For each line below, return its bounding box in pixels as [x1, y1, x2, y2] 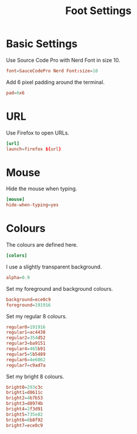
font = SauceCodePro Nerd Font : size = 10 [6, 68, 98, 74]
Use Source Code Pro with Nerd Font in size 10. [6, 56, 121, 63]
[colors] [6, 253, 28, 258]
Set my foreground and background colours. [6, 285, 113, 292]
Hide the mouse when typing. [6, 185, 77, 192]
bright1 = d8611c [6, 389, 43, 396]
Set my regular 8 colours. [6, 312, 67, 319]
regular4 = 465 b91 [6, 346, 46, 352]
